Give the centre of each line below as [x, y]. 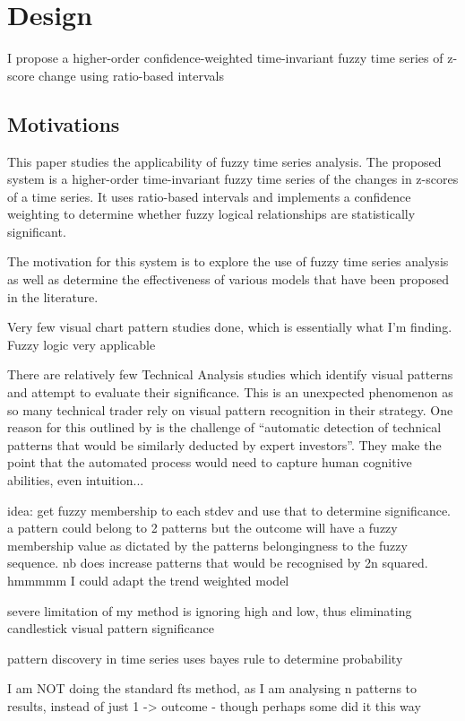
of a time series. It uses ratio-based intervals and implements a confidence [209, 196]
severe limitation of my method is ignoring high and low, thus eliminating [210, 610]
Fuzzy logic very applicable [82, 344]
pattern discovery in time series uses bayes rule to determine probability [205, 658]
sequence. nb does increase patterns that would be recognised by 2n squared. [218, 563]
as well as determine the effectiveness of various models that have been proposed [228, 279]
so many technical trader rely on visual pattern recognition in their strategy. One [230, 409]
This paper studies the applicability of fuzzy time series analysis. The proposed [224, 161]
